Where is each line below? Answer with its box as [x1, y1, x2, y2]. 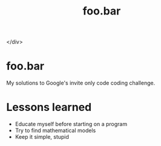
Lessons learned [6, 101, 92, 114]
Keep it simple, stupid [15, 133, 70, 141]
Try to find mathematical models [15, 127, 96, 134]
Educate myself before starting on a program [15, 121, 128, 128]
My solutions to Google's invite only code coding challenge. [6, 80, 156, 87]
